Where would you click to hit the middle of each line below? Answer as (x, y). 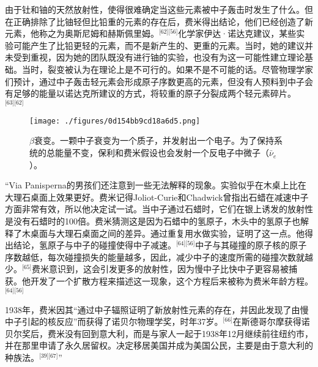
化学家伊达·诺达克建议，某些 (237, 33)
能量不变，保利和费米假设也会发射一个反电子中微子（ (162, 153)
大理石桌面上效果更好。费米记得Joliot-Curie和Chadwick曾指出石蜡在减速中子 (157, 197)
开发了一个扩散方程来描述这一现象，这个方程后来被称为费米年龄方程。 (172, 281)
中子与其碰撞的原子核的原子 (251, 245)
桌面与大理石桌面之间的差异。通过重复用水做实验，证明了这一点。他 (167, 233)
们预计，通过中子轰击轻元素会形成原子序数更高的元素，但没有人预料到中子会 (159, 81)
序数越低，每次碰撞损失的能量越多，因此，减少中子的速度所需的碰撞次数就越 (159, 257)
